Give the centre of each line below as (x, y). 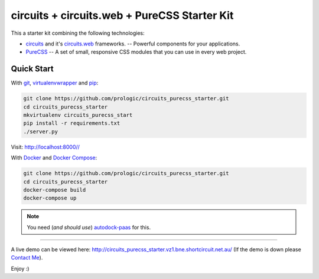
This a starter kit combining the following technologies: (78, 33)
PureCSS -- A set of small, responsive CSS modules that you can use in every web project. (136, 52)
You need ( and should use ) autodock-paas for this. (89, 227)
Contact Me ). (27, 258)
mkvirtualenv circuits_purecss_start (78, 115)
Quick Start (32, 69)
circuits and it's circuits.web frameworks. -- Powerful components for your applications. (133, 44)
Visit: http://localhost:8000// (45, 147)
